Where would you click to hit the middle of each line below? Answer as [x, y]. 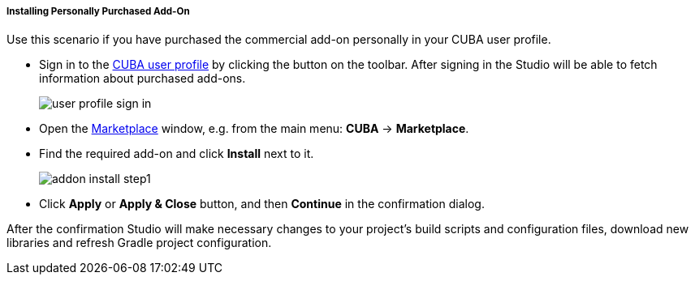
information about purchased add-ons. [142, 79]
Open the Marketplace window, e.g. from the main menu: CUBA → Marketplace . [254, 129]
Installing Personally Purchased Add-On [98, 11]
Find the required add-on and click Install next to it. [177, 154]
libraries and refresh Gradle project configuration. [139, 243]
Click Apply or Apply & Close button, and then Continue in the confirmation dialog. [262, 204]
